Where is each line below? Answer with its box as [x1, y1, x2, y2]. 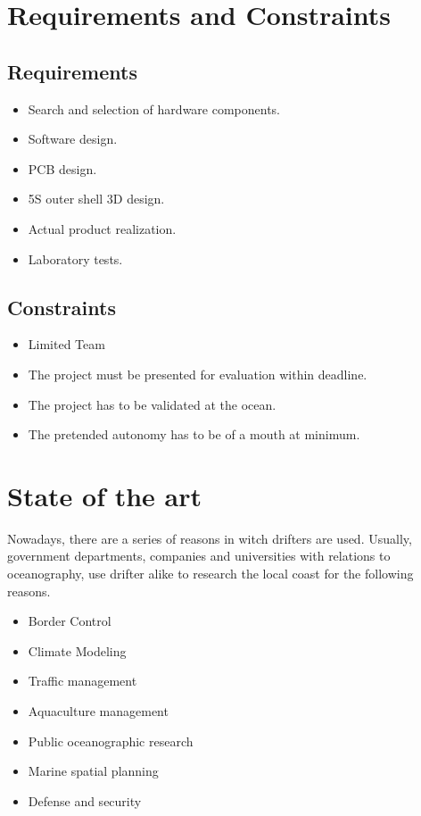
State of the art [7, 477, 202, 513]
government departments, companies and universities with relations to [7, 546, 391, 565]
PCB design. [28, 159, 97, 178]
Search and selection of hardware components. [28, 99, 281, 118]
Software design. [28, 129, 118, 148]
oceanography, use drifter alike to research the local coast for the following [7, 564, 414, 583]
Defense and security [28, 791, 142, 810]
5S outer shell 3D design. [28, 189, 165, 208]
